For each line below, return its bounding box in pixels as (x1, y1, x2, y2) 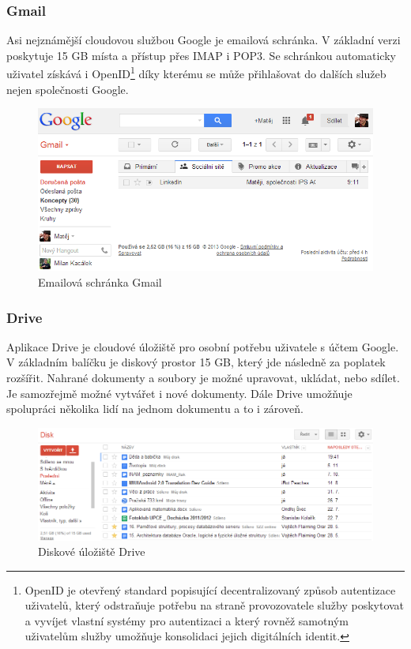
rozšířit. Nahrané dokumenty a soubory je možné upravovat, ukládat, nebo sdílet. (6, 370, 400, 386)
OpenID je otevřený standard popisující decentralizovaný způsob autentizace (25, 581, 396, 598)
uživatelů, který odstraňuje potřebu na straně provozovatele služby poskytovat (25, 597, 405, 613)
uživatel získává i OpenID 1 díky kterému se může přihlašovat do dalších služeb (6, 63, 386, 82)
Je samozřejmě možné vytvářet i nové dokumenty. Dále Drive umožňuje (6, 385, 353, 401)
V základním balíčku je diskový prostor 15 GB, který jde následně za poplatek (6, 354, 386, 370)
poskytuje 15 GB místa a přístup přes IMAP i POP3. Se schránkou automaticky (6, 47, 396, 63)
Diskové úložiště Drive (38, 543, 145, 560)
